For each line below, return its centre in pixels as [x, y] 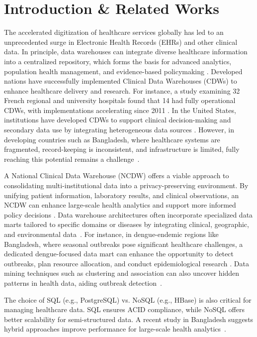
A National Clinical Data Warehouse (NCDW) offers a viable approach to [117, 175]
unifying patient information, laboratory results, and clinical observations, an [122, 195]
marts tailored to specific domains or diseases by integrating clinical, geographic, [127, 224]
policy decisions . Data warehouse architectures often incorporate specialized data [128, 214]
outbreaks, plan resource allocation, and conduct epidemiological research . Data [127, 263]
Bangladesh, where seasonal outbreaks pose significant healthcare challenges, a [124, 244]
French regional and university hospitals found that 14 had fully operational [120, 100]
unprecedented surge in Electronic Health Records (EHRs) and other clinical [121, 42]
